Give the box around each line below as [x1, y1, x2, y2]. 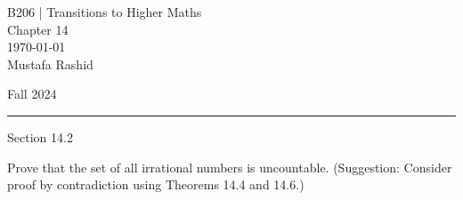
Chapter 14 [7, 20, 69, 38]
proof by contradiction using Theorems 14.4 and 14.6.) [7, 175, 305, 194]
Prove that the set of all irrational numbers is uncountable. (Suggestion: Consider [7, 157, 452, 176]
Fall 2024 [7, 84, 57, 103]
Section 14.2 [7, 127, 73, 146]
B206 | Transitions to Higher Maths [7, 3, 202, 20]
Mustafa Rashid [7, 54, 93, 73]
